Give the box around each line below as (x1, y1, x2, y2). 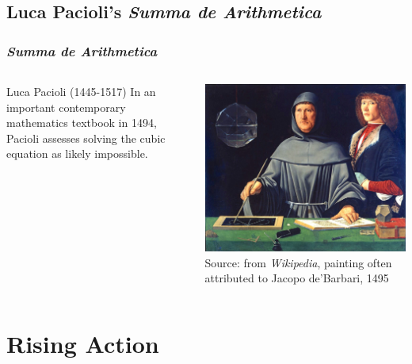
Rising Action (6, 328, 159, 360)
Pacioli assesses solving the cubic (6, 129, 166, 146)
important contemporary (6, 98, 126, 115)
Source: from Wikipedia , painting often (204, 254, 392, 270)
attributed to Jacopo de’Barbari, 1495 (204, 270, 389, 286)
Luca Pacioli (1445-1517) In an (6, 83, 156, 99)
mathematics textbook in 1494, (6, 114, 157, 131)
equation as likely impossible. (6, 145, 148, 162)
